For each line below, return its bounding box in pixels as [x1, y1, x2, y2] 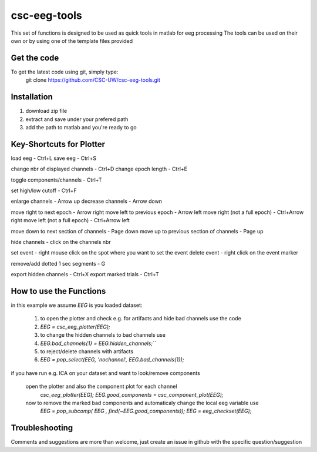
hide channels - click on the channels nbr [11, 238, 111, 245]
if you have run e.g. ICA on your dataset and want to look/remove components [11, 369, 201, 376]
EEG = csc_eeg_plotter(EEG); [40, 323, 111, 330]
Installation [11, 92, 53, 102]
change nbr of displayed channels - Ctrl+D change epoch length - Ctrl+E [11, 165, 188, 173]
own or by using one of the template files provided [11, 37, 133, 44]
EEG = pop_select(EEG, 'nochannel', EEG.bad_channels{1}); [40, 356, 184, 363]
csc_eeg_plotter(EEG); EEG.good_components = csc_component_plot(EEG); [40, 391, 224, 398]
